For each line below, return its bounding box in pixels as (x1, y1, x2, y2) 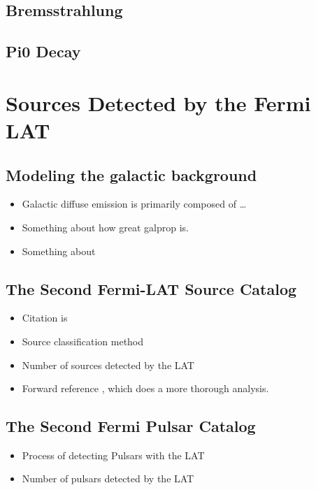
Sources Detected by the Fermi (6, 88, 311, 117)
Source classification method (22, 333, 144, 348)
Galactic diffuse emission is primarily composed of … (22, 196, 247, 211)
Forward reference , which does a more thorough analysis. (22, 381, 269, 396)
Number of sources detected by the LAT (22, 357, 194, 372)
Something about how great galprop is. (22, 219, 189, 234)
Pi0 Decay (6, 41, 81, 62)
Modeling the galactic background (6, 164, 257, 185)
